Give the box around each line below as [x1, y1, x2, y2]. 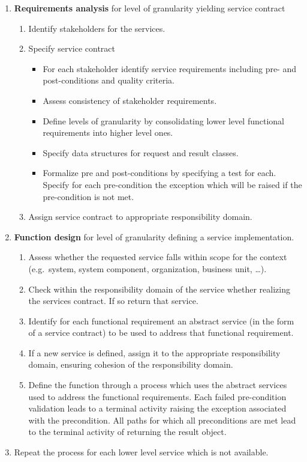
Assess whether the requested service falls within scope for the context [28, 251, 287, 263]
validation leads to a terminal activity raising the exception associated [28, 402, 287, 415]
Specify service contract [28, 42, 116, 55]
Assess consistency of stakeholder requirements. [43, 94, 217, 106]
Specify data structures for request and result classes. [43, 146, 239, 159]
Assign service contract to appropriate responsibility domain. [28, 210, 252, 223]
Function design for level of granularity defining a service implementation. [14, 230, 294, 243]
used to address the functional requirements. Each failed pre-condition [28, 390, 287, 403]
